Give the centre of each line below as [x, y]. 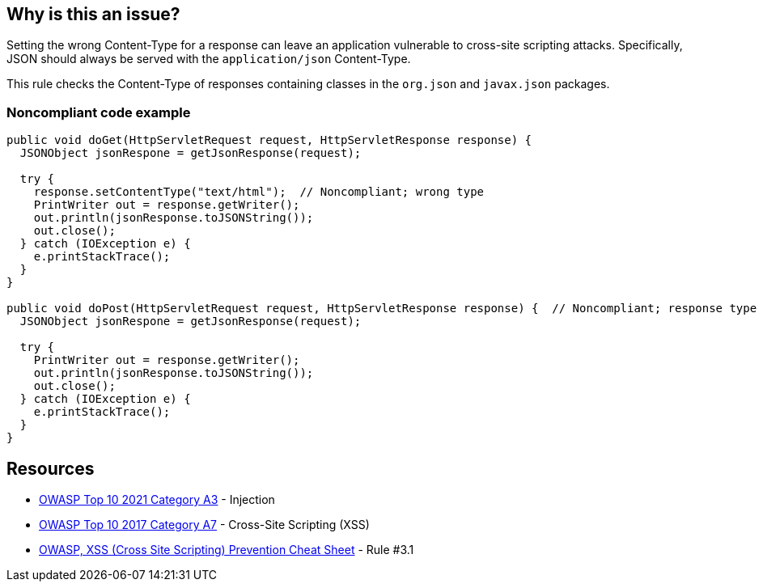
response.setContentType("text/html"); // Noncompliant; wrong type [259, 192]
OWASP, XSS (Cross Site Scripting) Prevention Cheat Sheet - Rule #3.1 [227, 550]
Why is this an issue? [93, 14]
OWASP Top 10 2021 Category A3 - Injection [157, 500]
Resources [51, 468]
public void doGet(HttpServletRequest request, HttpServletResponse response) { [269, 140]
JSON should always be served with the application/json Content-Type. [209, 59]
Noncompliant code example [99, 112]
